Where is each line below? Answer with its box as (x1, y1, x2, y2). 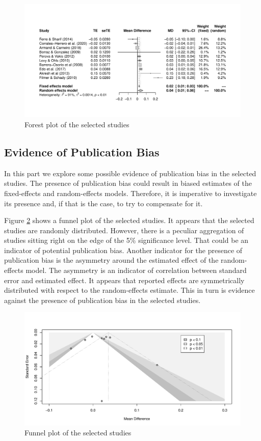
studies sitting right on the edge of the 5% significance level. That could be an (4, 235, 249, 245)
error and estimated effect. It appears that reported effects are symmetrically (4, 274, 245, 285)
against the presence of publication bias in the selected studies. (4, 294, 201, 305)
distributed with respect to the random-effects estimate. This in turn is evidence (4, 285, 255, 295)
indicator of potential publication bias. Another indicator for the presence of (4, 244, 243, 255)
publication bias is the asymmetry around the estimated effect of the (4, 255, 219, 265)
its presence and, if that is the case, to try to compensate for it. (4, 198, 203, 208)
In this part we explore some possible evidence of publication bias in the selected (4, 168, 256, 178)
